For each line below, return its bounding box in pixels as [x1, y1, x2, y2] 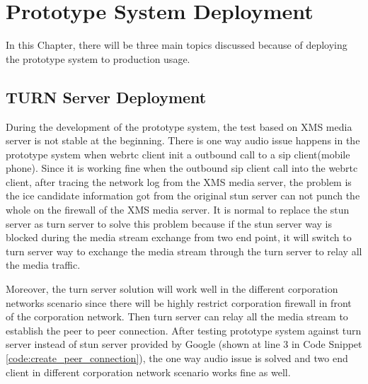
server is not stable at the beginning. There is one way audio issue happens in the [6, 133, 360, 148]
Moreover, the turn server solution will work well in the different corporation [6, 281, 338, 296]
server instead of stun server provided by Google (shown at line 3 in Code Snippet [6, 337, 362, 351]
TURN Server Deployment [6, 86, 207, 107]
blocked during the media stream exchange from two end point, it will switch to [6, 230, 352, 245]
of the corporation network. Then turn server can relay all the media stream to [6, 309, 348, 324]
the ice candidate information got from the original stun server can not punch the [6, 188, 360, 203]
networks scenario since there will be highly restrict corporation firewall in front [6, 295, 352, 310]
